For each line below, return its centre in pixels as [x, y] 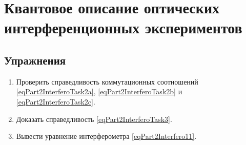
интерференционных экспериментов [123, 27]
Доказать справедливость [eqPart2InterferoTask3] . [94, 119]
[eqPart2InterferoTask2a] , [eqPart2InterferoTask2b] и [99, 91]
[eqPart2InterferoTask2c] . [56, 101]
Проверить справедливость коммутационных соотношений [107, 81]
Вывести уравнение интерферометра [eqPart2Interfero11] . [106, 136]
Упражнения [35, 60]
